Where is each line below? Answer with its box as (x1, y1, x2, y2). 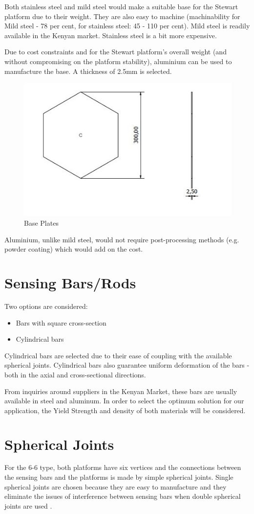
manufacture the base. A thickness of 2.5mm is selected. (4, 66, 172, 76)
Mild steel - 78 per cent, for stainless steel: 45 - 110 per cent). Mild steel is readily (4, 21, 250, 31)
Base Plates (24, 218, 59, 228)
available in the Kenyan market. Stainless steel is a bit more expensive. (4, 30, 217, 40)
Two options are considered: (4, 301, 88, 311)
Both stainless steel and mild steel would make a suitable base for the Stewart (4, 1, 238, 11)
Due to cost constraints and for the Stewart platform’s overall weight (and (4, 47, 227, 57)
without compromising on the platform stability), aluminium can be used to (4, 56, 232, 66)
